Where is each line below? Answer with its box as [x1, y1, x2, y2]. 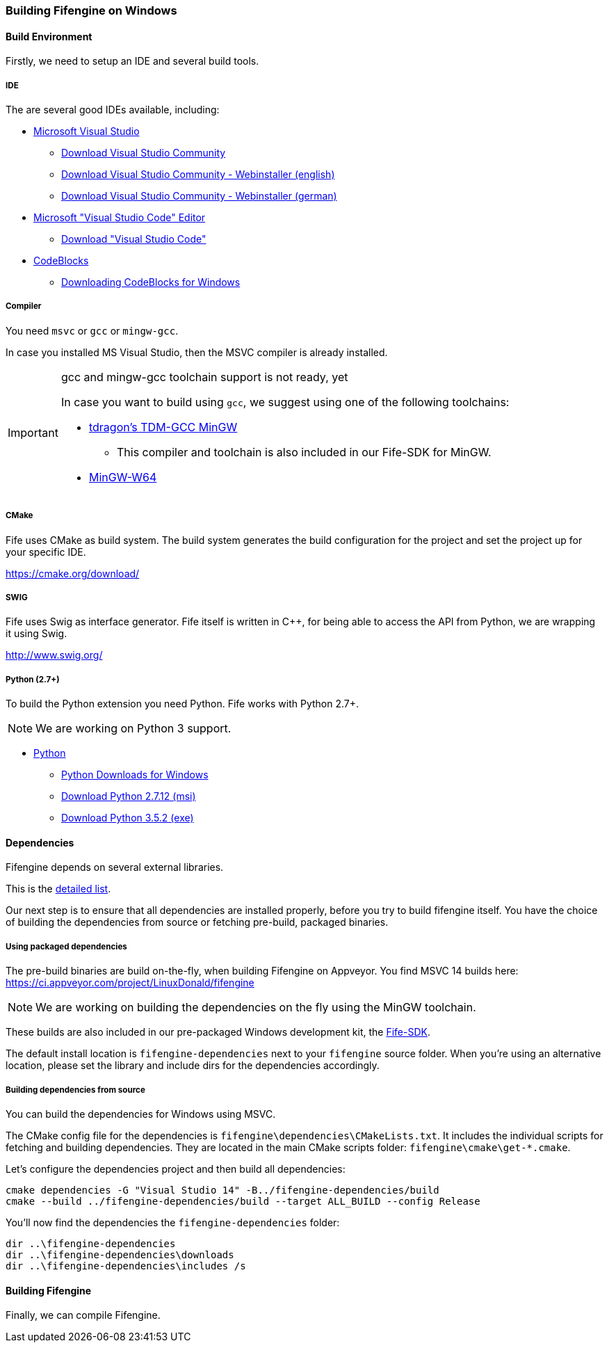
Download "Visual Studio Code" [61, 233, 206, 245]
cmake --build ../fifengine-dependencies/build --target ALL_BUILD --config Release [6, 1195, 480, 1207]
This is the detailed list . [6, 883, 111, 895]
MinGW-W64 [88, 470, 157, 484]
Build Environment [6, 30, 92, 42]
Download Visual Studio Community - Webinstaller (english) [61, 168, 335, 180]
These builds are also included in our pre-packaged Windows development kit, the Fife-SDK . [6, 1026, 431, 1038]
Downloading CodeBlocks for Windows [61, 276, 241, 288]
